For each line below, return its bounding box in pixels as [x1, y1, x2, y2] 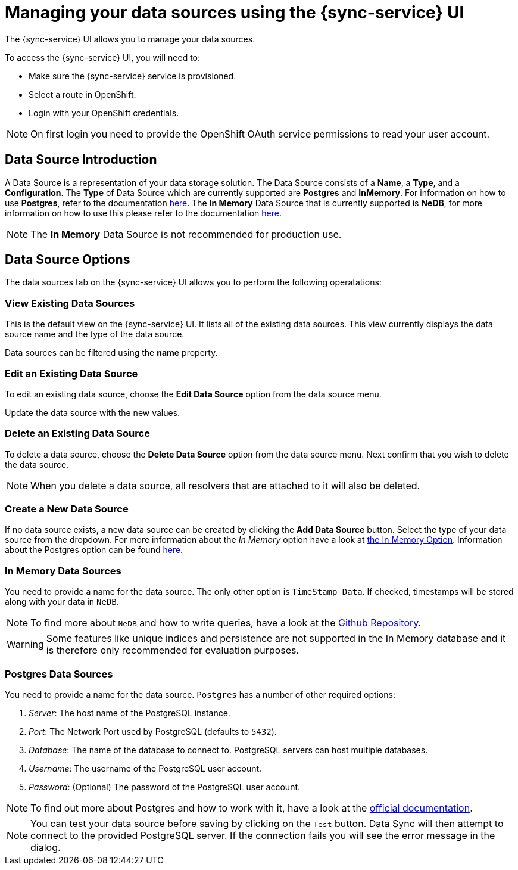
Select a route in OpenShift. [29, 89, 136, 100]
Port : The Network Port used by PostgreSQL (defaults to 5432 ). [29, 726, 277, 737]
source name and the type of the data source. [5, 329, 185, 340]
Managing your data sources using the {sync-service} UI [5, 2, 464, 23]
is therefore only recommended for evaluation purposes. [46, 644, 299, 657]
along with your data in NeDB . [5, 596, 119, 607]
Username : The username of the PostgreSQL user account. [29, 763, 262, 773]
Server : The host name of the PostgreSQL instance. [29, 707, 230, 718]
